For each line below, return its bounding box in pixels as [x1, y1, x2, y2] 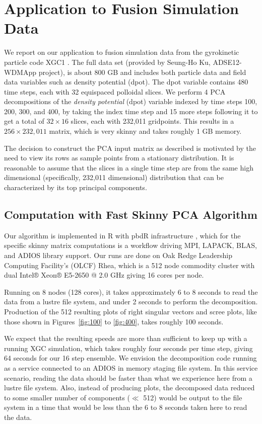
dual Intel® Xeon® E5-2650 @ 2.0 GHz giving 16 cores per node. [4, 270, 204, 280]
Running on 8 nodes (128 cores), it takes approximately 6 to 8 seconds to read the [4, 286, 258, 297]
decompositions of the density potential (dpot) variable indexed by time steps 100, [4, 96, 257, 107]
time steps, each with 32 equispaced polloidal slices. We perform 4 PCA [4, 86, 226, 97]
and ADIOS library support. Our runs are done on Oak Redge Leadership [4, 250, 233, 261]
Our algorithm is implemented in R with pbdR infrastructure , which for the [4, 230, 241, 240]
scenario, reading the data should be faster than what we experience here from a [4, 372, 252, 383]
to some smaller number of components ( [4, 392, 130, 402]
